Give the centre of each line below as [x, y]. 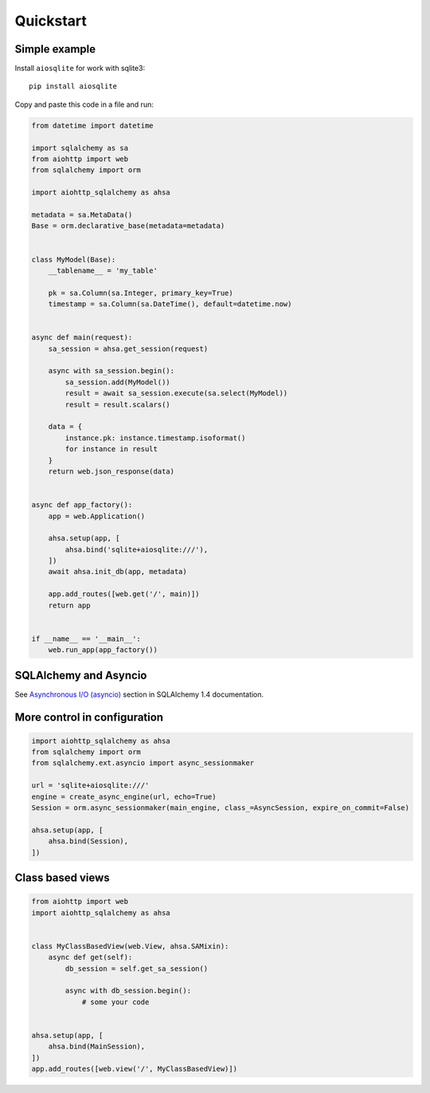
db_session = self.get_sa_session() [137, 968]
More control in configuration [89, 717]
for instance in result [111, 449]
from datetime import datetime [93, 125]
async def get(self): [90, 957]
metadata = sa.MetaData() [82, 214]
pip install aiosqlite [73, 86]
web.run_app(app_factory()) [103, 650]
